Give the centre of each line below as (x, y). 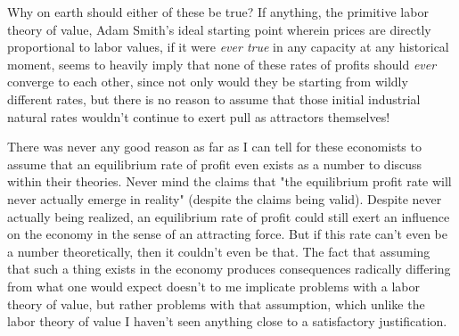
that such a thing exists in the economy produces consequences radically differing (229, 269)
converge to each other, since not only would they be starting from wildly (208, 82)
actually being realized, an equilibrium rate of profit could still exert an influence (229, 216)
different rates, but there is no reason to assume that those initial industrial (214, 98)
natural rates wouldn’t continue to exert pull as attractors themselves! (199, 116)
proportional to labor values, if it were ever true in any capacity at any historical (228, 47)
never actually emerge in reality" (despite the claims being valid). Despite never (225, 198)
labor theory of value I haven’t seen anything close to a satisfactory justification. (227, 321)
